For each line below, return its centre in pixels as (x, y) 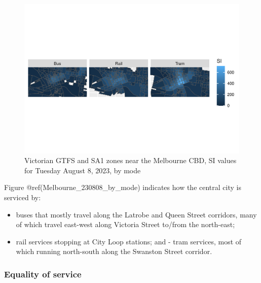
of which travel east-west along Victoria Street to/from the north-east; (125, 224)
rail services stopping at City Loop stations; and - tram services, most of (129, 241)
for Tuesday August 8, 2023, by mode (83, 170)
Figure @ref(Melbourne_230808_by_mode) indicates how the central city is (123, 187)
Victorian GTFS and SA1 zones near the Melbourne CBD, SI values (130, 160)
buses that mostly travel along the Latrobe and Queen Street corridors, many (136, 214)
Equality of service (43, 274)
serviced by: (23, 197)
